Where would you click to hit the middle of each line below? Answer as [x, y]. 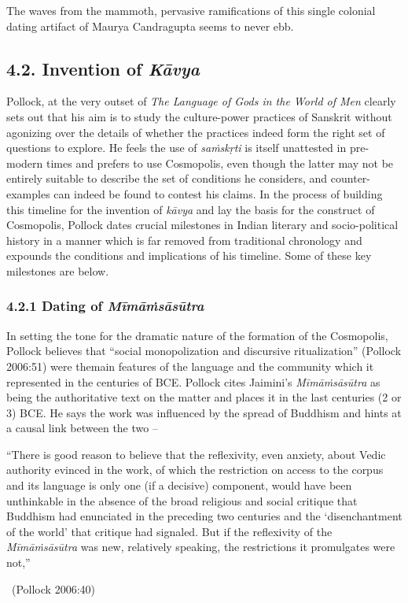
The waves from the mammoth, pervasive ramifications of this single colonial [191, 10]
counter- [350, 178]
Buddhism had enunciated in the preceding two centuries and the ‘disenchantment [204, 516]
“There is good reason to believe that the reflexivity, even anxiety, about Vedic [196, 454]
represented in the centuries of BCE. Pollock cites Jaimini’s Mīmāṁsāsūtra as [193, 381]
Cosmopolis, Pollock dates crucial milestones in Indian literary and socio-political [202, 225]
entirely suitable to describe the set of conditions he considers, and [167, 178]
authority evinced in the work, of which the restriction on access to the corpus [195, 470]
